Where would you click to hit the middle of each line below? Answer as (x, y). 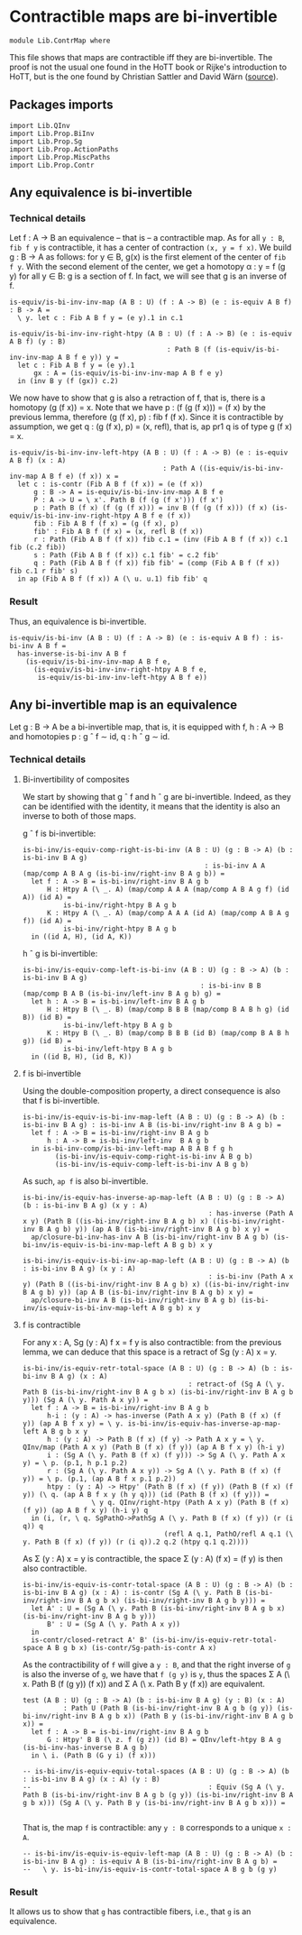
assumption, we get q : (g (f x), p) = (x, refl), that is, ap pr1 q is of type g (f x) (151, 426)
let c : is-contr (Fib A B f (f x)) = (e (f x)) (110, 484)
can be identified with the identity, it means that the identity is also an (151, 806)
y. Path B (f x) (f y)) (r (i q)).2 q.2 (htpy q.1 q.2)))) (136, 1542)
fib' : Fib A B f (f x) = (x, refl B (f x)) (118, 532)
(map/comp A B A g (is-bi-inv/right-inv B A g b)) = (124, 873)
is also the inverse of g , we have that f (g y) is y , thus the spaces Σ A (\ (156, 1674)
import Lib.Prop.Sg (46, 142)
